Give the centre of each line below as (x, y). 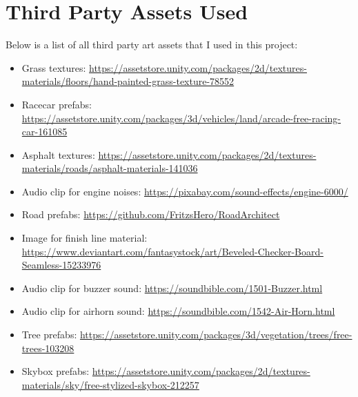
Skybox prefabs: (56, 371)
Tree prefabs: (49, 335)
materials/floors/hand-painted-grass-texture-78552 (128, 81)
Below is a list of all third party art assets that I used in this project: (152, 45)
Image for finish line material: (84, 238)
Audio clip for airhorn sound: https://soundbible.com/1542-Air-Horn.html (178, 311)
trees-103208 (48, 348)
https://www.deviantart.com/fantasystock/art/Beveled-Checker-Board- (172, 251)
